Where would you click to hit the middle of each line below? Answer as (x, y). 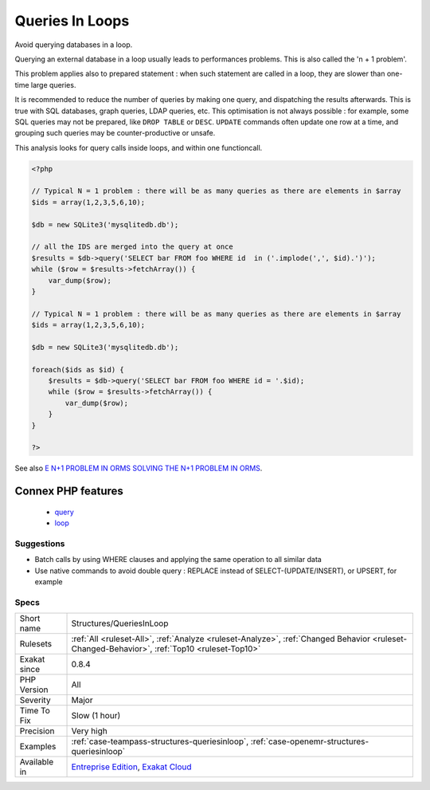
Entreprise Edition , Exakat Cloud (131, 767)
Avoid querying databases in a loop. (74, 45)
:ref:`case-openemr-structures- (310, 741)
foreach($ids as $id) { (78, 369)
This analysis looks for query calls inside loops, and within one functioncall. (139, 147)
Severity (35, 700)
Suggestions (40, 544)
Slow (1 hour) (96, 716)
